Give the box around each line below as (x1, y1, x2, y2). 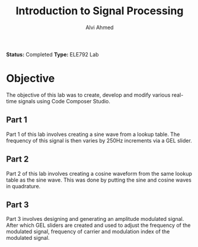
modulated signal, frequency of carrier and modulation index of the (6, 228, 170, 235)
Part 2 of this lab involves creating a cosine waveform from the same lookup (6, 170, 193, 177)
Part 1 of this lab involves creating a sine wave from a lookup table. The (6, 131, 180, 138)
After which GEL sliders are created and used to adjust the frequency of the (6, 221, 191, 229)
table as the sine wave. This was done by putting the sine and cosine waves (6, 176, 191, 183)
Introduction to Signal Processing (15, 4, 184, 18)
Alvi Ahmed (85, 24, 114, 31)
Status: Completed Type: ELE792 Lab (6, 50, 99, 58)
